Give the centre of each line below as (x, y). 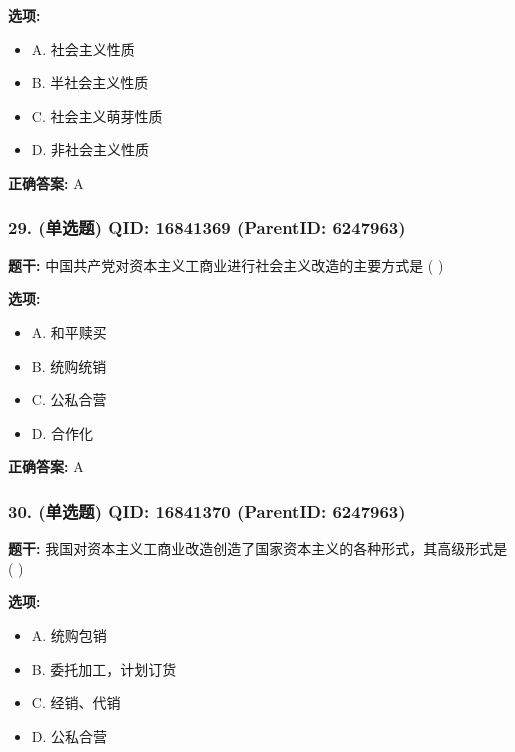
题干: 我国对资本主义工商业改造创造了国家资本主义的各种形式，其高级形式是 (258, 548)
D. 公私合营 (69, 735)
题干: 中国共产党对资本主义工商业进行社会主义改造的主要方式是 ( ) (226, 264)
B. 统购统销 (69, 365)
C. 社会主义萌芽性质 (97, 115)
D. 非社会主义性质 (90, 149)
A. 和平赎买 (69, 331)
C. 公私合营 (69, 399)
